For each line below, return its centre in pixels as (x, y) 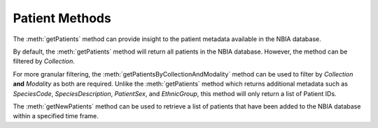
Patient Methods (62, 18)
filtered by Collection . (44, 61)
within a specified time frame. (56, 116)
